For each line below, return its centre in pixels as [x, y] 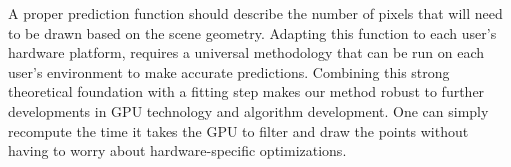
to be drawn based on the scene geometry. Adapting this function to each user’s [252, 32]
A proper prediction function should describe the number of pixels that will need [255, 13]
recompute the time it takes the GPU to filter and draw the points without [238, 130]
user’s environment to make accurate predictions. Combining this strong [229, 71]
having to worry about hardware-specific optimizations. [177, 150]
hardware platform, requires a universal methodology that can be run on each [246, 52]
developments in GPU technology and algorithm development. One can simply [248, 110]
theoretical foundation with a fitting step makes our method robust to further [246, 91]
